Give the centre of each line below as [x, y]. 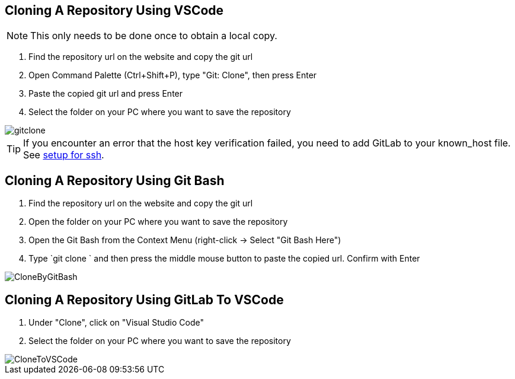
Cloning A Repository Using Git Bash [115, 180]
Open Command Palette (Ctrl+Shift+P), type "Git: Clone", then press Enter [173, 75]
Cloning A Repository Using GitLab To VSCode [144, 300]
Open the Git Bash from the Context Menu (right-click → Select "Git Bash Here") [185, 240]
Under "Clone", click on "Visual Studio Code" [116, 323]
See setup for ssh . [64, 155]
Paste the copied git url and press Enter [106, 94]
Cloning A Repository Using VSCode [114, 10]
